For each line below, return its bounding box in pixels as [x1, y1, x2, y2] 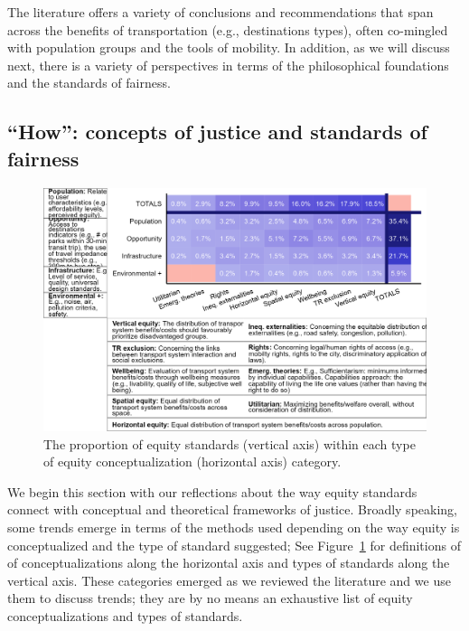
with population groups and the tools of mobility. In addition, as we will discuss [7, 38, 450, 57]
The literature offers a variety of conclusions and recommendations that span [7, 3, 434, 21]
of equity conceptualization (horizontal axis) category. [43, 452, 342, 471]
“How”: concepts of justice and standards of [7, 118, 427, 146]
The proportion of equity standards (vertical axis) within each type [43, 434, 416, 453]
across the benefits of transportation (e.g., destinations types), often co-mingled [7, 20, 448, 39]
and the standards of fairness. [7, 73, 171, 92]
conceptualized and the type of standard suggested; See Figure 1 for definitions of [7, 535, 461, 554]
